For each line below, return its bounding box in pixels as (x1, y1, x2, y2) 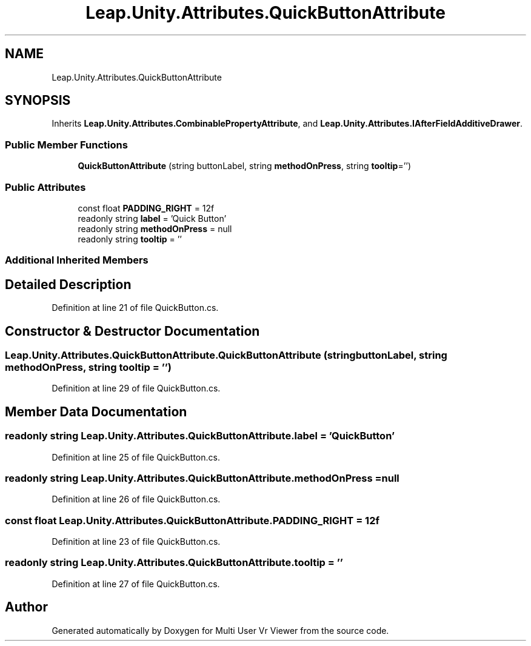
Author (5, 599, 48, 615)
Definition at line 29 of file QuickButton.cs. (52, 383, 221, 394)
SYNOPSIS (5, 93, 71, 108)
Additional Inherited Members (5, 254, 149, 267)
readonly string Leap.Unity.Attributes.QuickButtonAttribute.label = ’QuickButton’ (5, 430, 395, 442)
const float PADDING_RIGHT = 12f (78, 202, 215, 213)
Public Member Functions (5, 138, 128, 151)
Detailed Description (5, 276, 132, 292)
